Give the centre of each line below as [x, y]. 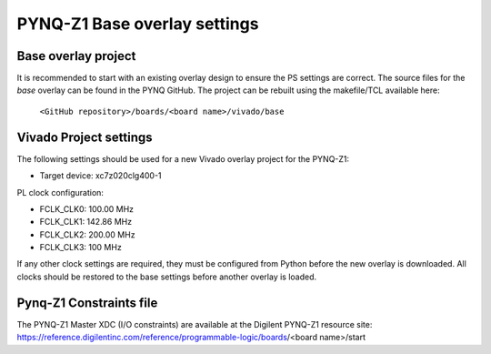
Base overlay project [76, 56]
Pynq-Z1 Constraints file [87, 303]
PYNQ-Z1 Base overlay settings [138, 24]
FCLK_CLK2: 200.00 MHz [87, 234]
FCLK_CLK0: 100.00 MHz [87, 208]
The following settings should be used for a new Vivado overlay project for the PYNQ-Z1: [183, 158]
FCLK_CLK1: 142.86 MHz [85, 222]
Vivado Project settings [85, 137]
